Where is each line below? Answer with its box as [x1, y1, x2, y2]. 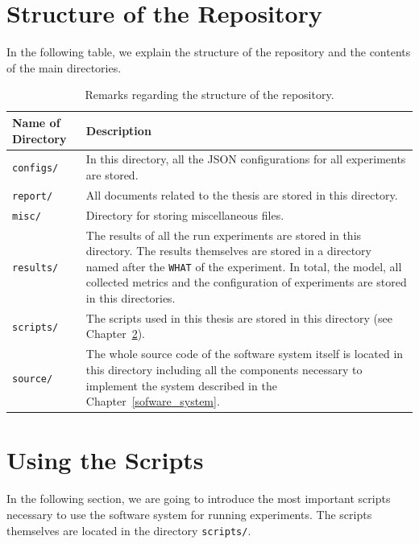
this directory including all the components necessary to [85, 361, 363, 377]
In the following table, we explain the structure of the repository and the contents [6, 43, 411, 60]
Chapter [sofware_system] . [85, 393, 220, 410]
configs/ [12, 163, 59, 175]
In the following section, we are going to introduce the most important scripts [6, 490, 391, 507]
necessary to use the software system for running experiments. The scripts [6, 505, 372, 522]
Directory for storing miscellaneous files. [85, 206, 284, 223]
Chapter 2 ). [85, 325, 145, 342]
